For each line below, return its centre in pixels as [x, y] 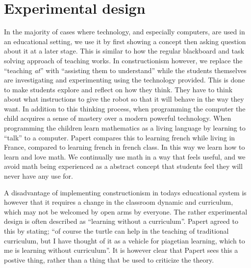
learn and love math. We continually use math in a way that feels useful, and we [125, 156]
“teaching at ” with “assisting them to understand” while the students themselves [125, 70]
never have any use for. [38, 176]
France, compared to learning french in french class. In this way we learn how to [125, 147]
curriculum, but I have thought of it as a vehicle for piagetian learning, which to [125, 240]
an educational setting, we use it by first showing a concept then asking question [125, 41]
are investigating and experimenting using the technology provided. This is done [125, 80]
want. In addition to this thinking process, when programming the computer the [125, 108]
